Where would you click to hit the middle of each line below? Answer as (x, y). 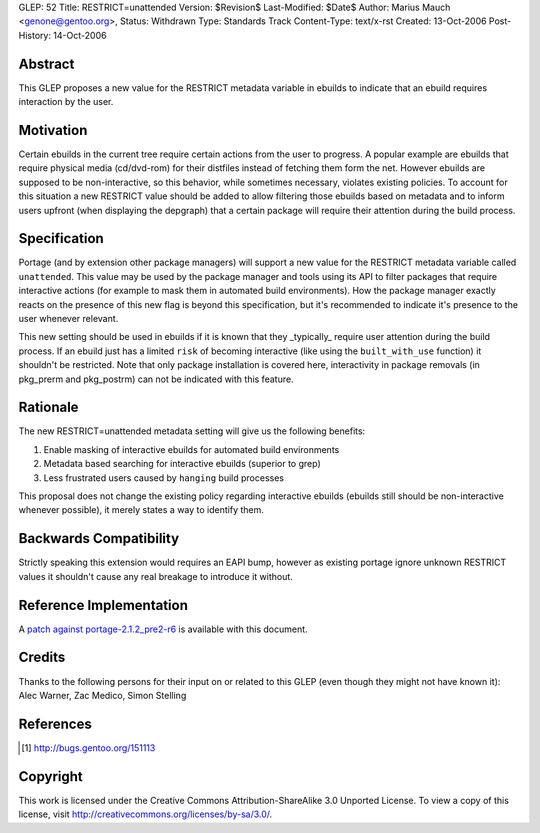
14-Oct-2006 (80, 35)
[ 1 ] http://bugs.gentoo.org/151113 (88, 747)
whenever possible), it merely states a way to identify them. (141, 510)
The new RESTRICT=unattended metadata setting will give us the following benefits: (192, 431)
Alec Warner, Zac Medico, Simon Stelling (102, 695)
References (55, 723)
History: (35, 35)
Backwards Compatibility (99, 538)
